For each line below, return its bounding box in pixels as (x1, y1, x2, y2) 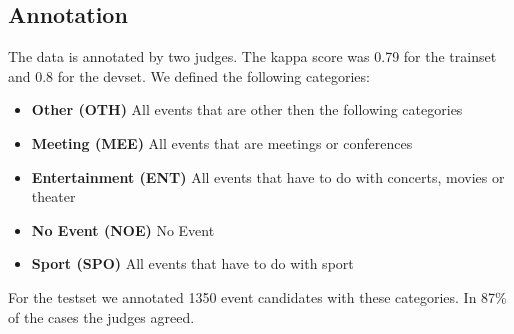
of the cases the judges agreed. (8, 306, 195, 327)
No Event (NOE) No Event (31, 219, 215, 240)
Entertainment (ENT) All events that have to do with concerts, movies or (31, 166, 505, 187)
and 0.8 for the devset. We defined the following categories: (8, 65, 370, 86)
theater (31, 186, 76, 207)
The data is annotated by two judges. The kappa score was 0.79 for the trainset (8, 46, 497, 67)
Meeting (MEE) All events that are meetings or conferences (31, 132, 413, 153)
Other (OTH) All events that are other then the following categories (31, 99, 463, 120)
